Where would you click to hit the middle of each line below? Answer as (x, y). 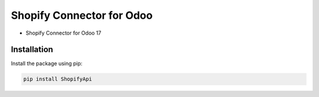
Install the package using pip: (47, 63)
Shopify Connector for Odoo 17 (64, 33)
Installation (32, 50)
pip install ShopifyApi (58, 79)
